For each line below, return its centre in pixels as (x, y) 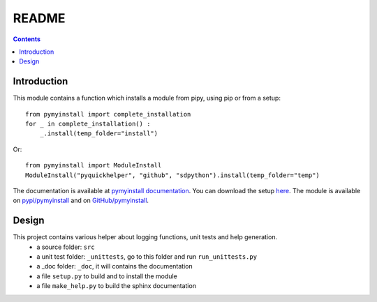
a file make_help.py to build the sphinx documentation (117, 286)
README (39, 18)
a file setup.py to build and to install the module (107, 276)
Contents (27, 39)
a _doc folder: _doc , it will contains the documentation (114, 266)
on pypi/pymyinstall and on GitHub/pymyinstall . (81, 201)
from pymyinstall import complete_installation (108, 114)
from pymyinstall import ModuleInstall (94, 165)
